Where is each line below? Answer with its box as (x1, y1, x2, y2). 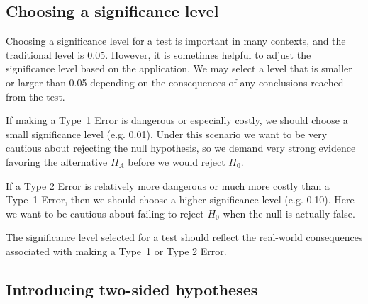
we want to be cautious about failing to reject (6, 206, 204, 220)
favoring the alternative (6, 154, 108, 169)
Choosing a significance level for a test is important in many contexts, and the (6, 33, 346, 48)
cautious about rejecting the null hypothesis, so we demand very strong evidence (6, 140, 356, 155)
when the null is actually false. (223, 206, 355, 220)
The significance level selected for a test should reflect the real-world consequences (6, 230, 363, 244)
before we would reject (128, 154, 225, 169)
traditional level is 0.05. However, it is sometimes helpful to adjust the (6, 47, 311, 62)
